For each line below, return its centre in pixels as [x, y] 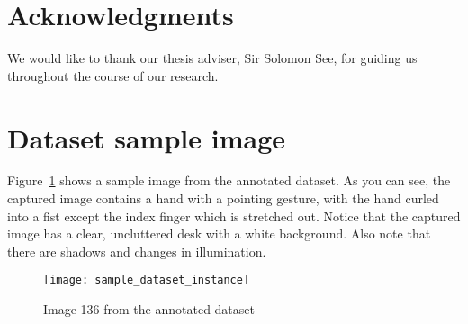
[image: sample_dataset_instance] [147, 280]
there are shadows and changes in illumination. [137, 251]
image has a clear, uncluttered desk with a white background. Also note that [219, 234]
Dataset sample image [146, 137]
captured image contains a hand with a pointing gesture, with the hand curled [223, 198]
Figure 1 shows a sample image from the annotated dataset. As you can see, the [229, 180]
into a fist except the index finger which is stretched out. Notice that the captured [234, 216]
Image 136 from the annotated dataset [149, 309]
